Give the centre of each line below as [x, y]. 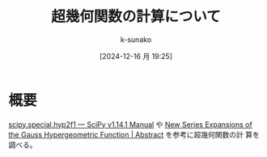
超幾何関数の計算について [136, 17]
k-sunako [136, 39]
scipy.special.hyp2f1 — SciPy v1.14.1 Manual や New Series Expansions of [130, 124]
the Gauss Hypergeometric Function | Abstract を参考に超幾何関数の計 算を [134, 134]
